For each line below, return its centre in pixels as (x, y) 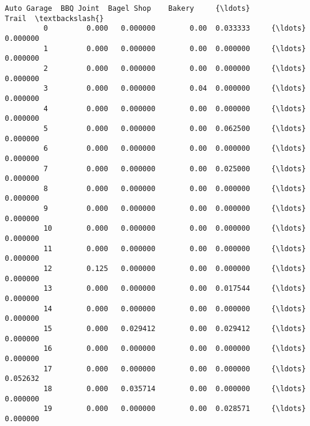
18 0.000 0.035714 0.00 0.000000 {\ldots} (175, 388)
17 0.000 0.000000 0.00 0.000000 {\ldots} (175, 369)
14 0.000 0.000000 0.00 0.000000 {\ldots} (175, 309)
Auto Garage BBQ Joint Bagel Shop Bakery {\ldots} (128, 8)
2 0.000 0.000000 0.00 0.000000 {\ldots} (175, 68)
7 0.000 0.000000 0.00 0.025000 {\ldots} (175, 169)
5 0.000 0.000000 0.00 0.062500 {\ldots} (175, 128)
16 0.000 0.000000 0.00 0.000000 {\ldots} (175, 349)
